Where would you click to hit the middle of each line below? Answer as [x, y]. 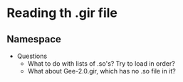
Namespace [34, 39]
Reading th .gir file [62, 13]
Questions [32, 56]
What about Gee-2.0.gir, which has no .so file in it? [101, 71]
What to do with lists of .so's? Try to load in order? [101, 64]
